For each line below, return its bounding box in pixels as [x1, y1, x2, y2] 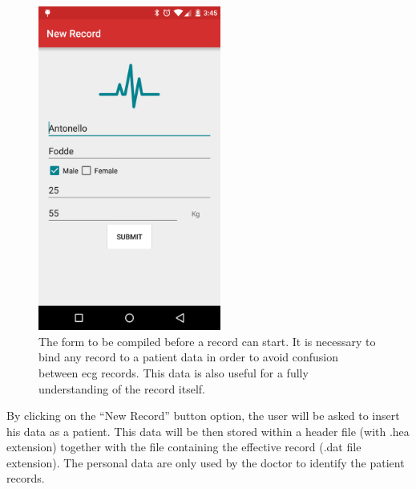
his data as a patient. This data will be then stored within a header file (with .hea [6, 422, 410, 439]
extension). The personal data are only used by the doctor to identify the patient [6, 454, 405, 471]
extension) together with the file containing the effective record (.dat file [6, 438, 361, 455]
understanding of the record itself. [38, 380, 205, 397]
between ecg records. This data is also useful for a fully [38, 364, 309, 381]
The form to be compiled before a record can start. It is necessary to [38, 332, 376, 349]
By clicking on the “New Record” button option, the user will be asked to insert [6, 407, 400, 424]
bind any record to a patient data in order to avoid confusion [38, 348, 338, 365]
